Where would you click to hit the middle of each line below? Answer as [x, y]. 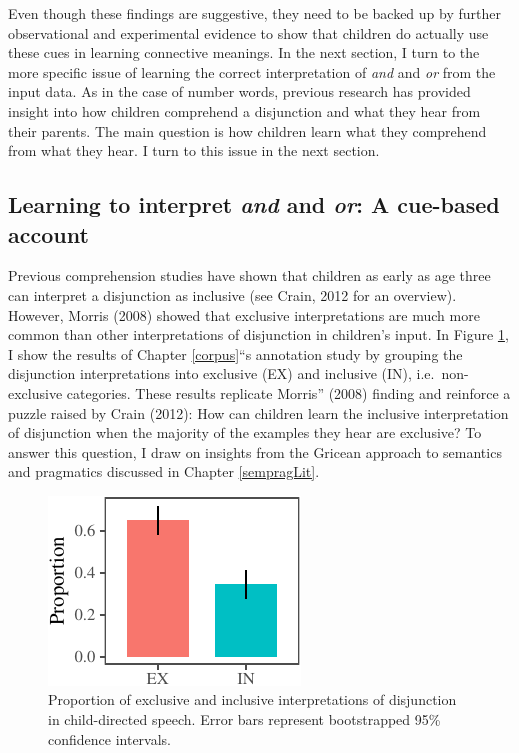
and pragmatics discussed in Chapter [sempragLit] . [164, 471]
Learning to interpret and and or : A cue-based [254, 204]
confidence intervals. [110, 738]
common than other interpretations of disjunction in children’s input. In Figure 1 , [258, 334]
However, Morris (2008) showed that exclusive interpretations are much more [244, 314]
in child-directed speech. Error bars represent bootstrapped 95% [244, 719]
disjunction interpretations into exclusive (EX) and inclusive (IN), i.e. [221, 373]
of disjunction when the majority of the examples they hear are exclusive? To [245, 432]
